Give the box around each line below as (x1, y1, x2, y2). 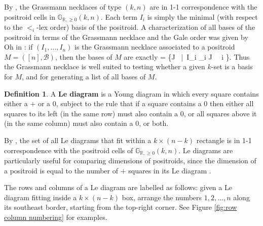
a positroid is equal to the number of (4, 165, 119, 175)
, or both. (139, 118, 169, 128)
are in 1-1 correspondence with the (149, 2, 257, 12)
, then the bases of (55, 51, 112, 62)
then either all (210, 98, 254, 109)
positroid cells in (4, 11, 55, 22)
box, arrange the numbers (122, 192, 202, 202)
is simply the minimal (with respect (147, 11, 258, 22)
